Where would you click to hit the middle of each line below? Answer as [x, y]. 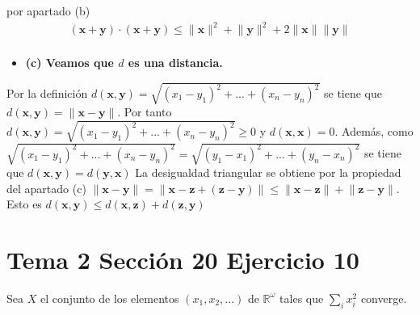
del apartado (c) [46, 188]
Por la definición [47, 93]
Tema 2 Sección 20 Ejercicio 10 [183, 259]
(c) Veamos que [69, 63]
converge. [384, 298]
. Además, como [374, 131]
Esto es [24, 204]
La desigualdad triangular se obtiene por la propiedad [268, 172]
